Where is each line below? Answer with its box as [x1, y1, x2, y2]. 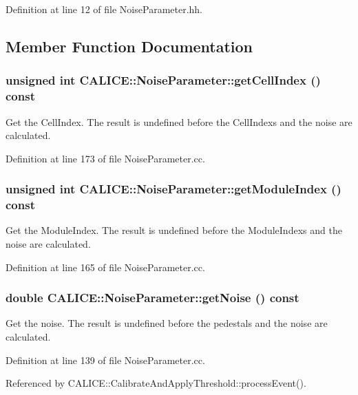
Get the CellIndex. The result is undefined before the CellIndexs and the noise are [6, 114, 352, 129]
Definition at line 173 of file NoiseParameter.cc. [6, 151, 205, 165]
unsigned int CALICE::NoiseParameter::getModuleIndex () [6, 180, 341, 197]
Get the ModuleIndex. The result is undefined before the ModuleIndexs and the [6, 223, 342, 237]
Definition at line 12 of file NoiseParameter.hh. [6, 2, 203, 16]
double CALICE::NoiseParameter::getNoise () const [6, 289, 299, 306]
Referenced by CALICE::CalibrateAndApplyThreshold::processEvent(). [6, 376, 306, 390]
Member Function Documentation [6, 35, 253, 56]
